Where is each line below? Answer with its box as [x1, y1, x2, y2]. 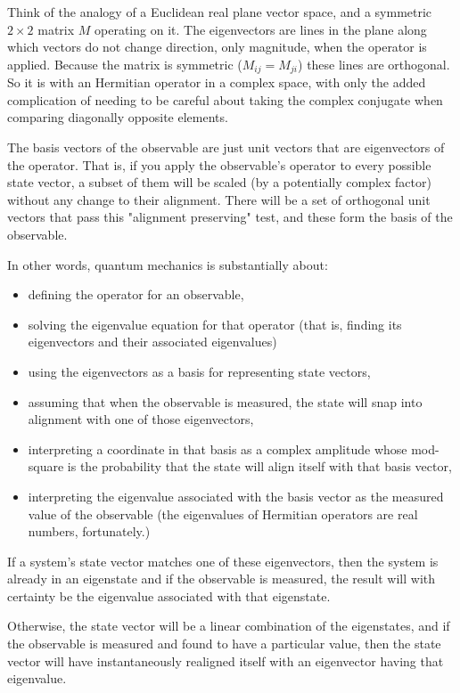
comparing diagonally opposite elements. [7, 108, 228, 126]
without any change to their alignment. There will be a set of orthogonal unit [7, 190, 431, 208]
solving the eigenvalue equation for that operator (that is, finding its [28, 314, 402, 333]
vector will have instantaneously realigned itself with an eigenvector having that [7, 651, 444, 670]
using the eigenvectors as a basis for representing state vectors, [28, 362, 371, 380]
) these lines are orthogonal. [298, 54, 450, 73]
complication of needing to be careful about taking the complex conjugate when [7, 90, 443, 109]
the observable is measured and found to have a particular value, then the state [7, 634, 441, 653]
